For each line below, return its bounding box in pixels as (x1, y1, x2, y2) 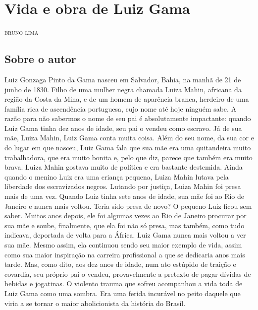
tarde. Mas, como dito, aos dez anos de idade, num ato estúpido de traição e (4, 259, 236, 269)
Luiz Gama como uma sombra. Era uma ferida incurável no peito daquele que (4, 288, 241, 298)
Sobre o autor (4, 51, 76, 66)
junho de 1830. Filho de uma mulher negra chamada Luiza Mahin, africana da (4, 84, 242, 94)
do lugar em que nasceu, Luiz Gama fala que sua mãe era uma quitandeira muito (4, 142, 251, 153)
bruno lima (4, 27, 39, 37)
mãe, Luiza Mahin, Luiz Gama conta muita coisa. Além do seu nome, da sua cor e (4, 132, 254, 143)
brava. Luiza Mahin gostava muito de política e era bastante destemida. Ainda (4, 162, 243, 172)
